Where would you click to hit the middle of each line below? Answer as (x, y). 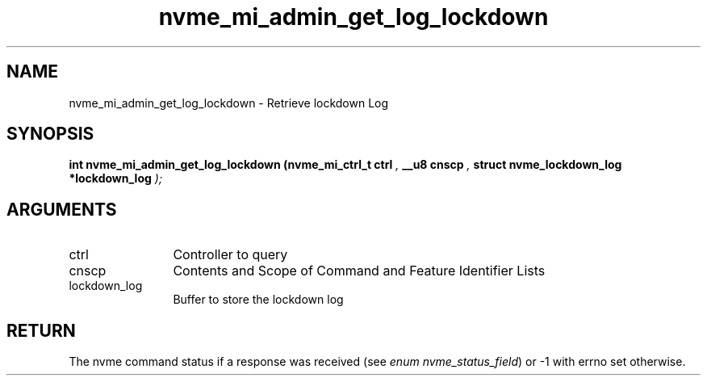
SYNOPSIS (50, 134)
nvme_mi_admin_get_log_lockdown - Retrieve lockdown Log (229, 103)
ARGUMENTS (62, 209)
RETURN (41, 330)
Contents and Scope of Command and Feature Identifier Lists (359, 271)
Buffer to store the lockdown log (258, 300)
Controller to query (230, 255)
